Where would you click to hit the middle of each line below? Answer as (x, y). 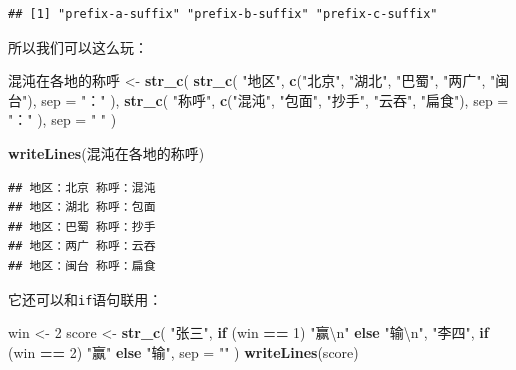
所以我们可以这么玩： (78, 46)
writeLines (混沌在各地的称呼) (106, 152)
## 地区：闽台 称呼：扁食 (82, 265)
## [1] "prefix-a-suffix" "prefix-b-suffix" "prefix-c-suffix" (223, 14)
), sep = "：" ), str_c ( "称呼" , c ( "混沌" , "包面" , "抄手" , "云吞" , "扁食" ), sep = (268, 99)
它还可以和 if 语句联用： (85, 298)
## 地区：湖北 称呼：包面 (82, 207)
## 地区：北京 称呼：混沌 (82, 187)
